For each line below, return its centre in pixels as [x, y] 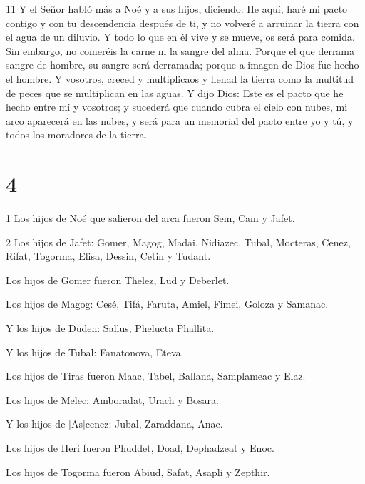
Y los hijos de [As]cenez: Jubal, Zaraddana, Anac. [114, 424]
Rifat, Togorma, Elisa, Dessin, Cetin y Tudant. [108, 256]
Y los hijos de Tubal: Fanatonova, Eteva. [95, 352]
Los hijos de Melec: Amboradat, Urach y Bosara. [112, 399]
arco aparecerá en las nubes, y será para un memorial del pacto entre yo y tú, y [180, 120]
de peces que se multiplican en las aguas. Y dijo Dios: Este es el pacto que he [175, 92]
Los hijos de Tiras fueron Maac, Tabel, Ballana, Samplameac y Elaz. [156, 376]
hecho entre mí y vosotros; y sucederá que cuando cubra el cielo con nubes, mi [177, 107]
